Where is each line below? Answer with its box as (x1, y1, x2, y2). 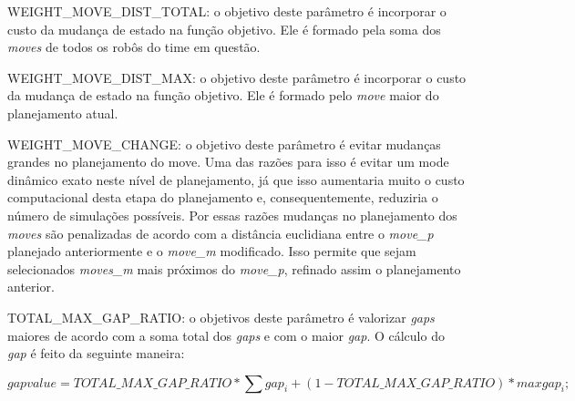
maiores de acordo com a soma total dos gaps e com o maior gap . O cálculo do (7, 325, 445, 344)
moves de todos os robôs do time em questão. (7, 37, 261, 57)
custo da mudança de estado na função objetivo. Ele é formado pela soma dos (7, 19, 441, 38)
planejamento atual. (7, 103, 118, 122)
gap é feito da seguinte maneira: (7, 344, 185, 363)
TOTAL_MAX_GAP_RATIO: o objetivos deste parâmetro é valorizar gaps (7, 307, 435, 326)
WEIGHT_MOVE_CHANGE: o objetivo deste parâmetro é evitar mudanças (7, 134, 441, 153)
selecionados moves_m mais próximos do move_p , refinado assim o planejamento (7, 259, 461, 278)
